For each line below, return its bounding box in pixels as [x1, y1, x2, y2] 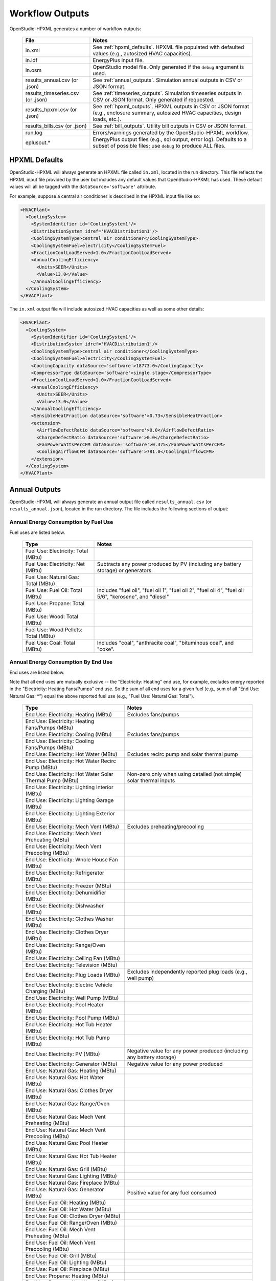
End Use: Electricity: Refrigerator [25, 869, 105, 876]
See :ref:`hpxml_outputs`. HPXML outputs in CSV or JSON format [93, 102, 249, 110]
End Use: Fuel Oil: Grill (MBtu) [25, 1252, 97, 1259]
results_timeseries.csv [25, 90, 79, 97]
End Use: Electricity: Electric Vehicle [25, 981, 112, 988]
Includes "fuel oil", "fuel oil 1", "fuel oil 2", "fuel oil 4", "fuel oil [97, 587, 244, 594]
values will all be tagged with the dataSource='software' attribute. [9, 183, 156, 190]
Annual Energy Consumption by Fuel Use [9, 519, 113, 526]
